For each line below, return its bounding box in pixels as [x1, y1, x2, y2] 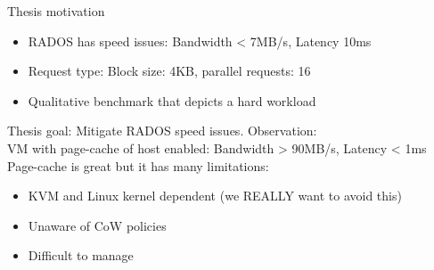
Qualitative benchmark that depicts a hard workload [28, 91, 316, 110]
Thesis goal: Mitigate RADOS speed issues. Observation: [7, 121, 317, 140]
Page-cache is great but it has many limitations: [7, 156, 269, 175]
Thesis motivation [7, 2, 105, 20]
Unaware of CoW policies [28, 216, 167, 234]
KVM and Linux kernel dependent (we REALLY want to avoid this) [28, 186, 402, 205]
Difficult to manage [28, 246, 134, 265]
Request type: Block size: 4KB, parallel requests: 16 [28, 61, 311, 80]
